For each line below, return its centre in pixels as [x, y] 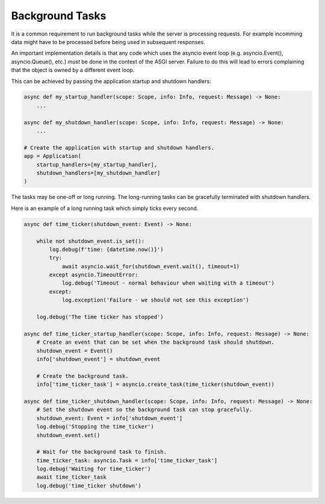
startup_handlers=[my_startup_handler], [97, 165]
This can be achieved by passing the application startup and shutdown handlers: [111, 81]
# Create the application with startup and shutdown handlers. [119, 147]
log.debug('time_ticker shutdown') [89, 486]
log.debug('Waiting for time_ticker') [94, 469]
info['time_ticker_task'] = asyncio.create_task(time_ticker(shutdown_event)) [156, 385]
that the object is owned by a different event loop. [73, 70]
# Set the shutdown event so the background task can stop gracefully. [144, 410]
